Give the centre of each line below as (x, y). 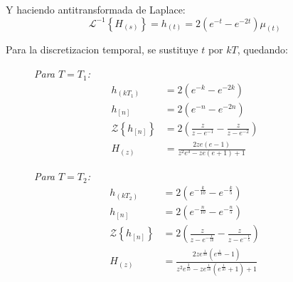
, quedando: (262, 49)
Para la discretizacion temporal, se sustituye (102, 49)
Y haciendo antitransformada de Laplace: (96, 9)
